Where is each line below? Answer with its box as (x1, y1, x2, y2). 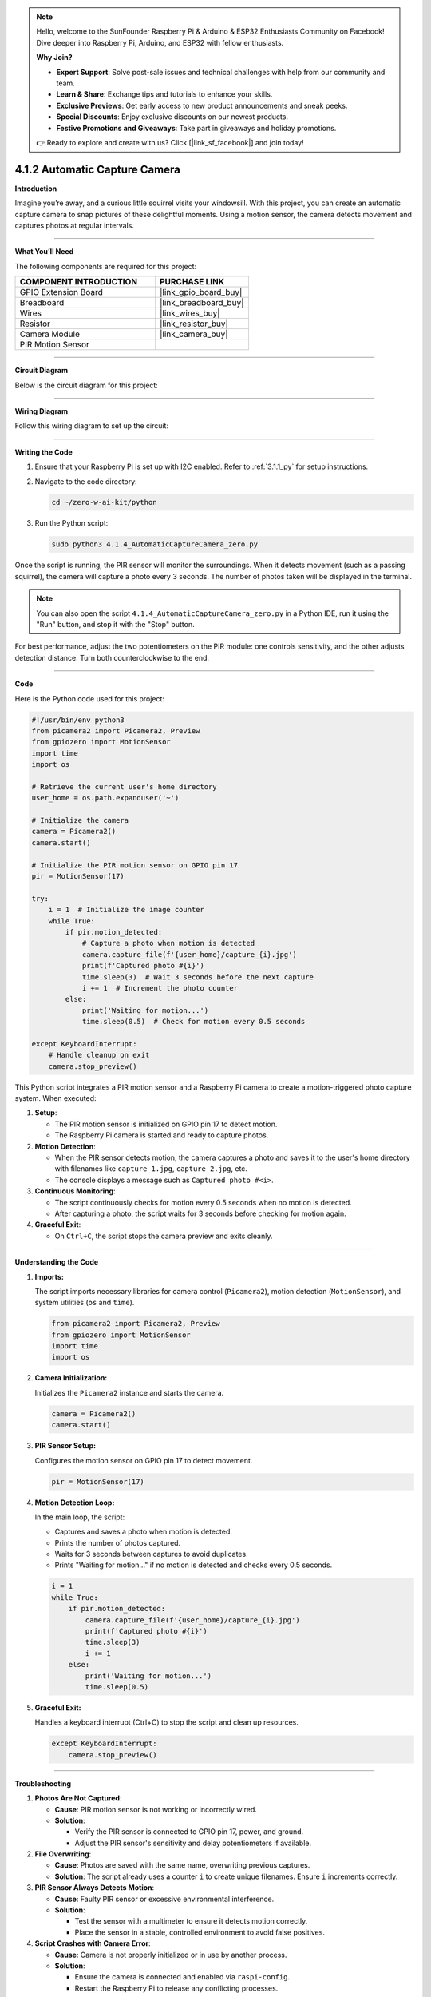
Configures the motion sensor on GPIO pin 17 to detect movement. (34, 1455, 253, 1465)
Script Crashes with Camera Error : (34, 1939, 151, 1948)
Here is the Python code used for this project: (14, 693, 165, 703)
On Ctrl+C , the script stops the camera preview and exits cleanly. (54, 1231, 273, 1241)
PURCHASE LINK (160, 276, 225, 288)
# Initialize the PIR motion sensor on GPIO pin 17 (31, 860, 239, 870)
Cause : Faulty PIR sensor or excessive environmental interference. (54, 1894, 275, 1904)
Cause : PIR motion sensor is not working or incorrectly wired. (54, 1804, 257, 1814)
